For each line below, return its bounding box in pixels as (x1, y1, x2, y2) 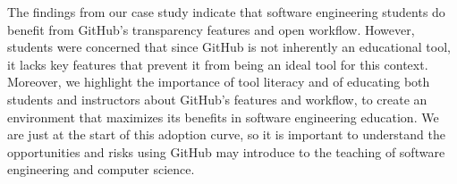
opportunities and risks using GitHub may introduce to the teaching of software (7, 142, 445, 161)
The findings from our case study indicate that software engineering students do (7, 3, 445, 21)
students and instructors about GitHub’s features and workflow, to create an (7, 89, 427, 108)
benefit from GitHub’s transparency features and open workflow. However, (7, 20, 415, 38)
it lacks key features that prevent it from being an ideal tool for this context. (7, 54, 428, 73)
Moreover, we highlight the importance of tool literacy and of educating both (7, 72, 430, 91)
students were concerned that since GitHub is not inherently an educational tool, (7, 38, 451, 56)
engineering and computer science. (7, 160, 195, 179)
